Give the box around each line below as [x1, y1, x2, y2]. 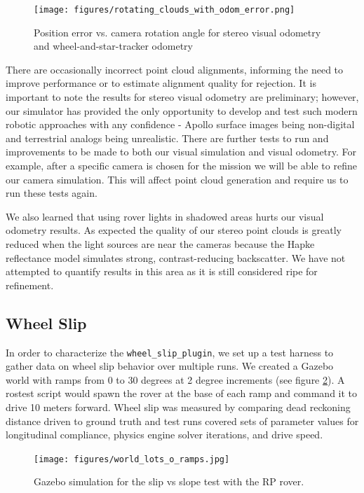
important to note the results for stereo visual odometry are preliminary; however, [6, 90, 359, 104]
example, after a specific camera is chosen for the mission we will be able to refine [6, 158, 357, 172]
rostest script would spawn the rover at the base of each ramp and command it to [6, 386, 358, 401]
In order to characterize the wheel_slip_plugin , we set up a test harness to [6, 345, 334, 359]
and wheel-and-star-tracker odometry [34, 39, 193, 53]
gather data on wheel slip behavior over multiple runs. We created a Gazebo [6, 359, 334, 373]
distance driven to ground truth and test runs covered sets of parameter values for [6, 413, 359, 428]
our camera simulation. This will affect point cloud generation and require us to [6, 172, 349, 186]
